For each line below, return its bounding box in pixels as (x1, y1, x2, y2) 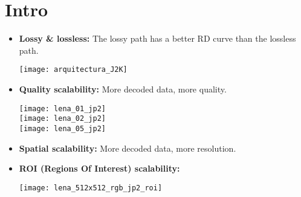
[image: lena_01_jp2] (19, 104, 106, 113)
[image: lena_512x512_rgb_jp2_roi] (19, 183, 163, 192)
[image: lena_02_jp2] (19, 114, 106, 123)
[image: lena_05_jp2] (19, 124, 106, 133)
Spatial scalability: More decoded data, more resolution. (19, 141, 236, 154)
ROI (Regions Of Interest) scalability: (19, 162, 180, 175)
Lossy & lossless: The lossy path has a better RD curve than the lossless (19, 32, 296, 45)
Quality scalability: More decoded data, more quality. (19, 82, 227, 95)
